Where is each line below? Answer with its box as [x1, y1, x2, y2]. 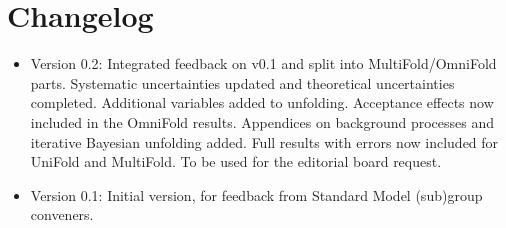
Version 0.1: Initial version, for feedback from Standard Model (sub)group [30, 184, 483, 205]
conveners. [30, 204, 94, 225]
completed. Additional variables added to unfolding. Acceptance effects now [30, 92, 494, 113]
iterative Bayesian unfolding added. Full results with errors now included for [30, 131, 499, 152]
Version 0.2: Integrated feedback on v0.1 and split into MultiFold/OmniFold [30, 53, 497, 74]
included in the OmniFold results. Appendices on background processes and [30, 111, 494, 132]
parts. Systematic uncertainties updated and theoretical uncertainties [30, 72, 455, 93]
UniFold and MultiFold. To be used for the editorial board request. [30, 151, 442, 172]
